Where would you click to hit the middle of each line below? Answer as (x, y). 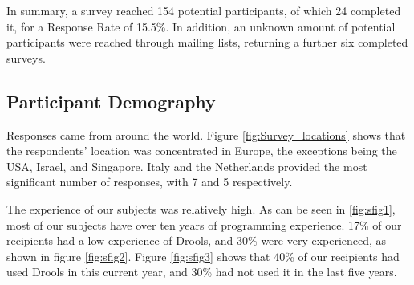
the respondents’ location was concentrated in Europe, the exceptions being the (202, 151)
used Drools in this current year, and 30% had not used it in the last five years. (202, 272)
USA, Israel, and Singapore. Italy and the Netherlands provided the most (187, 166)
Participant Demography (111, 101)
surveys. (26, 57)
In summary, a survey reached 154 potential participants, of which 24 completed (204, 10)
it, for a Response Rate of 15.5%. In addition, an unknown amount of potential (201, 26)
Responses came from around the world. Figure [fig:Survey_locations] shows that (206, 134)
